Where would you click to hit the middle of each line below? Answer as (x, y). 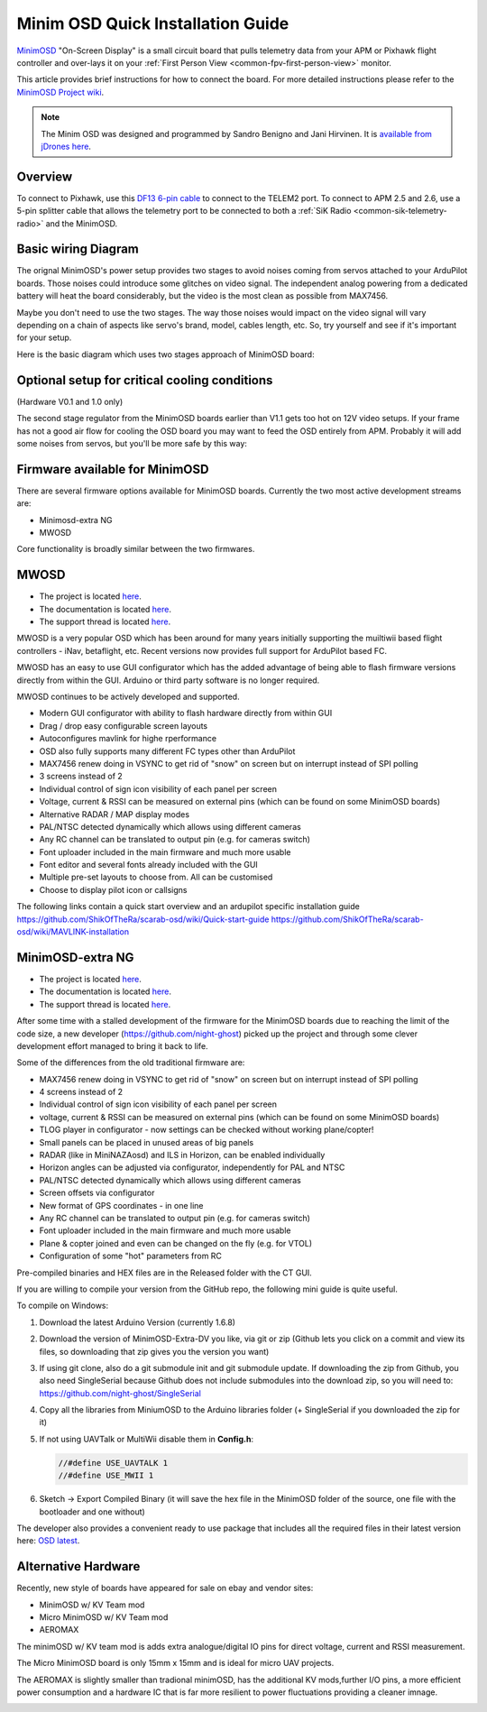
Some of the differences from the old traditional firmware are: (131, 1063)
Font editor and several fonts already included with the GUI (149, 865)
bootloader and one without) (92, 1512)
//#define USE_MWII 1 (106, 1476)
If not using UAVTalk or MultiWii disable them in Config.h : (147, 1439)
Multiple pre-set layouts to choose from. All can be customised (156, 877)
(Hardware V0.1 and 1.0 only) (70, 401)
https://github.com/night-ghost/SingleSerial (120, 1393)
